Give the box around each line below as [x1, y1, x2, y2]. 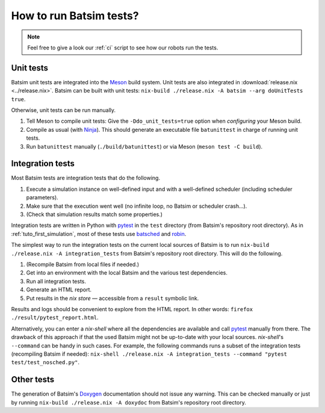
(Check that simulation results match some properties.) [26, 211, 162, 218]
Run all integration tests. [26, 278, 87, 285]
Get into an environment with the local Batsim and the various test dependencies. [26, 269, 228, 276]
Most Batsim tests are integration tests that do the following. [11, 175, 161, 182]
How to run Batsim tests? [11, 9, 139, 22]
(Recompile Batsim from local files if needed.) [26, 261, 140, 268]
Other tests [11, 374, 55, 385]
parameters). [26, 194, 58, 201]
